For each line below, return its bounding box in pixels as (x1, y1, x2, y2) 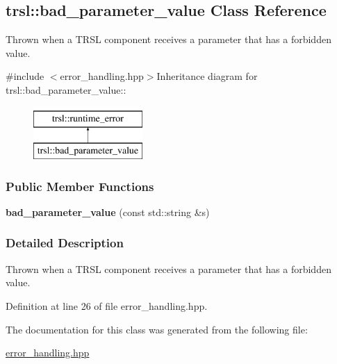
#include (6, 69, 44, 83)
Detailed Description (6, 234, 124, 251)
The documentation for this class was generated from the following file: (6, 322, 308, 336)
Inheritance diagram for (156, 69, 258, 83)
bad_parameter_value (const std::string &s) (6, 204, 210, 219)
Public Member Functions (6, 177, 154, 195)
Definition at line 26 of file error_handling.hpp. (6, 298, 208, 313)
